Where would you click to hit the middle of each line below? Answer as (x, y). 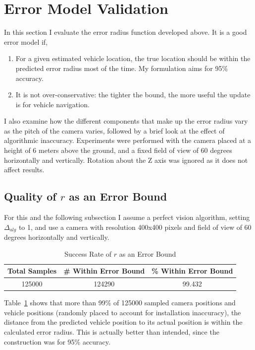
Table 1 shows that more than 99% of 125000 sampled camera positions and (120, 303)
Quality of (30, 196)
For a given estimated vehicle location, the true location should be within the (133, 58)
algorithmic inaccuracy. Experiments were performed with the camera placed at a (128, 140)
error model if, (26, 41)
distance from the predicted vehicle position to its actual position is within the (123, 322)
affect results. (24, 170)
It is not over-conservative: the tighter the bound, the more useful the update (133, 95)
